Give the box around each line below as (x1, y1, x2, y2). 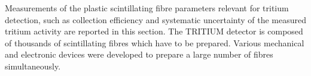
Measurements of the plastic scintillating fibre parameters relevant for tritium (5, 2, 289, 14)
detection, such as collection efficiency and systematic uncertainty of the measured (5, 13, 307, 26)
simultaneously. (5, 59, 61, 72)
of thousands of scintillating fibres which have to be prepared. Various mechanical (5, 36, 304, 49)
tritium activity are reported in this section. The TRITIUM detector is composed (5, 25, 303, 37)
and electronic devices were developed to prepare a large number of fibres (5, 48, 273, 61)
